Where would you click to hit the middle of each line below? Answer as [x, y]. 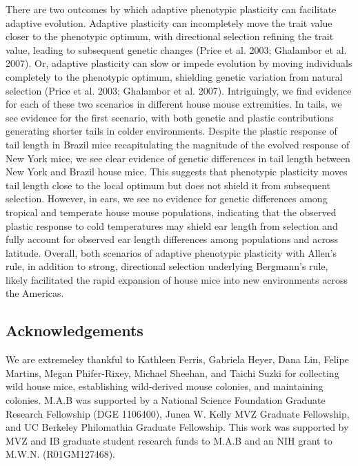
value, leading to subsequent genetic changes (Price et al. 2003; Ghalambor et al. [176, 49]
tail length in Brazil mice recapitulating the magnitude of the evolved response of [178, 144]
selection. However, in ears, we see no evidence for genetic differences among [167, 198]
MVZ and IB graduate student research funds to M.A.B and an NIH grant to [169, 440]
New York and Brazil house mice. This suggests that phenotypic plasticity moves [177, 172]
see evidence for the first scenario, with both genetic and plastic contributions [170, 117]
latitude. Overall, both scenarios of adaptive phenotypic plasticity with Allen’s [171, 252]
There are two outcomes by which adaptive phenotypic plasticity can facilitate [171, 9]
